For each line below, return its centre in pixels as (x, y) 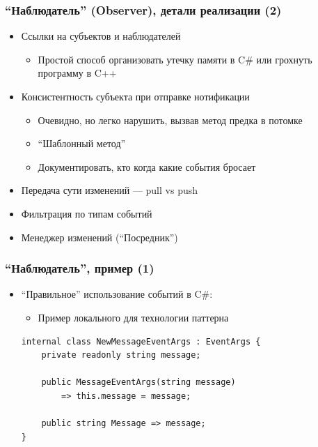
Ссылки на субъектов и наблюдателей (101, 36)
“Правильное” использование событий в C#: (117, 294)
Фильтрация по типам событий (87, 213)
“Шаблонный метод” (82, 143)
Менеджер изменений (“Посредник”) (100, 237)
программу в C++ (77, 73)
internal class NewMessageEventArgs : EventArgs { (141, 341)
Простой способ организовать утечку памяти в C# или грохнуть (175, 59)
